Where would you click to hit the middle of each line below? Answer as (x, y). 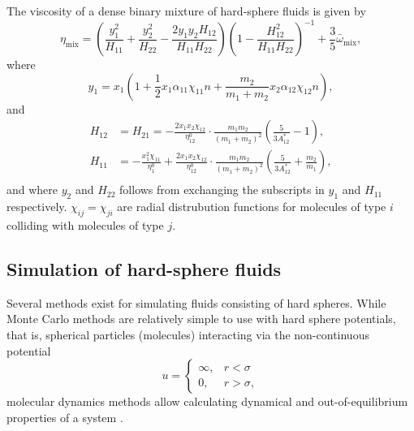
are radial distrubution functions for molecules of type (252, 207)
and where (32, 190)
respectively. (37, 207)
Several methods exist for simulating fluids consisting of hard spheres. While (196, 302)
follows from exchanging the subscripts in (222, 190)
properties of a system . (65, 417)
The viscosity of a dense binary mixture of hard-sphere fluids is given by (186, 11)
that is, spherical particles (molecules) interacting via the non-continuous (188, 334)
